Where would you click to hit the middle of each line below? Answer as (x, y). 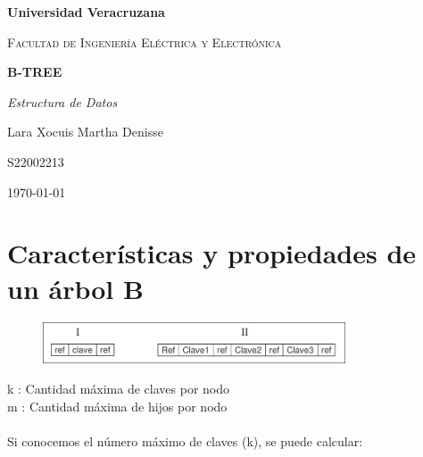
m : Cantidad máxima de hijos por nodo (117, 406)
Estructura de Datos (62, 101)
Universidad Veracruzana (86, 12)
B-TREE (35, 72)
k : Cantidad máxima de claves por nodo (119, 389)
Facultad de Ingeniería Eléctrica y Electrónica (145, 42)
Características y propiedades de (212, 253)
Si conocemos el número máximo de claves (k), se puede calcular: (185, 440)
